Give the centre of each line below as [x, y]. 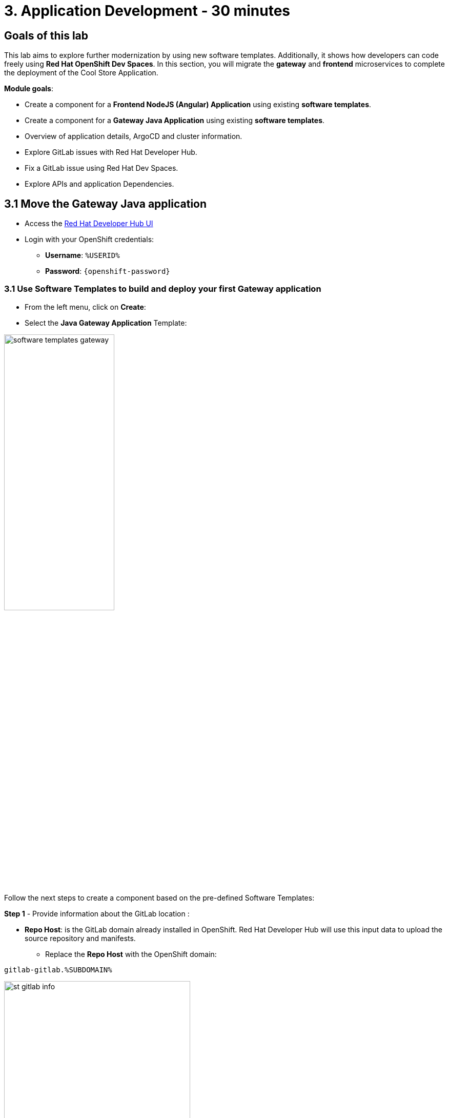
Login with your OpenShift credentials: [89, 239]
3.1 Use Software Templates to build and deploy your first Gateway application [163, 289]
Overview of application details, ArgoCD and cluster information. [134, 136]
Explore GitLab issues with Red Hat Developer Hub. [111, 152]
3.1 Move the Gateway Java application [106, 204]
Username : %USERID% [83, 255]
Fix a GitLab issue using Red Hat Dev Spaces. [101, 168]
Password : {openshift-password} [108, 271]
